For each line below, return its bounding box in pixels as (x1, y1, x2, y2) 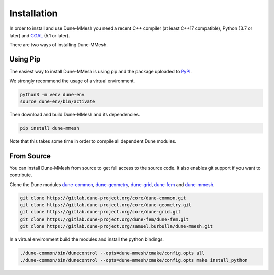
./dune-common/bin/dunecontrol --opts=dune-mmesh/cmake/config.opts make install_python (20, 257, 248, 263)
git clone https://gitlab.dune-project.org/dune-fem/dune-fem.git (20, 216, 189, 222)
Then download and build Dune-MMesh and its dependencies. (9, 111, 141, 117)
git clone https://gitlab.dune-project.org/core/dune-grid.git (20, 209, 181, 215)
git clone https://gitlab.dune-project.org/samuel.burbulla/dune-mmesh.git (20, 224, 213, 229)
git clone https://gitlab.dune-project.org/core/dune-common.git (20, 195, 186, 201)
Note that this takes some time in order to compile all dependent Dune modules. (9, 138, 177, 144)
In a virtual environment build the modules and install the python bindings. (9, 236, 164, 242)
